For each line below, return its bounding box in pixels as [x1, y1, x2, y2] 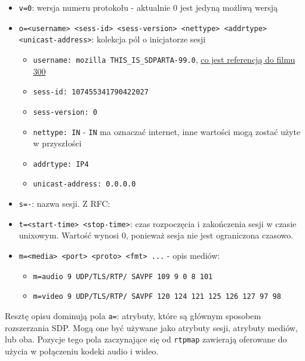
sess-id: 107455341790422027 [33, 88, 149, 97]
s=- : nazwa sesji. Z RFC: [19, 197, 110, 210]
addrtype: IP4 [33, 160, 89, 169]
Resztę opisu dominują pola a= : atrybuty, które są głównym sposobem [5, 309, 261, 322]
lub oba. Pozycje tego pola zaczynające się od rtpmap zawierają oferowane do [5, 333, 287, 345]
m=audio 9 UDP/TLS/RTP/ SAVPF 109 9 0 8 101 [33, 272, 213, 281]
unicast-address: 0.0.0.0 [33, 180, 136, 189]
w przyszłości [33, 137, 82, 149]
